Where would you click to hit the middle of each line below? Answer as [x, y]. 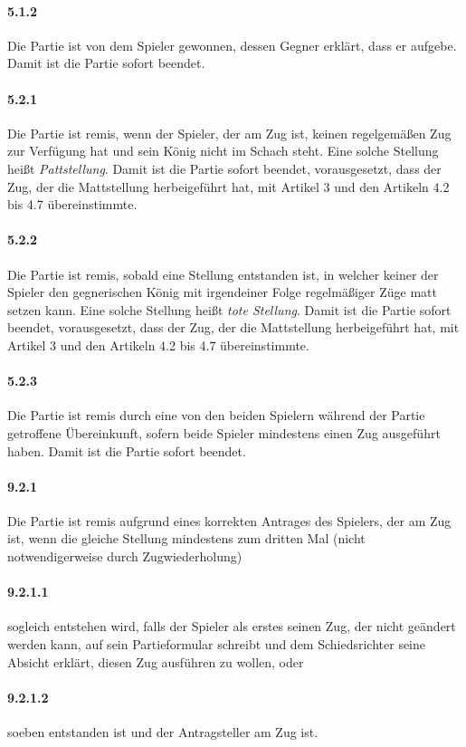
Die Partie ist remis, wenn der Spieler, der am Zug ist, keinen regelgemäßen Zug [229, 133]
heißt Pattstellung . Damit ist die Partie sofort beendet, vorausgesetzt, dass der [224, 168]
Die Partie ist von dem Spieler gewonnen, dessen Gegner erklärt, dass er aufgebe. [232, 45]
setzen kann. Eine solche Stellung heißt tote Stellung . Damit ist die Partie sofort [229, 309]
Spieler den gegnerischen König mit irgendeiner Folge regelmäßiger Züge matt [222, 292]
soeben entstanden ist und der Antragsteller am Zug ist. [163, 732]
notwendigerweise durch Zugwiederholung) [125, 556]
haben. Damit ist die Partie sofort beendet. [127, 450]
